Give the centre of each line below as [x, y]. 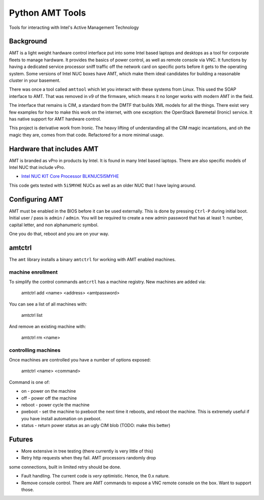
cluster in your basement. [35, 80]
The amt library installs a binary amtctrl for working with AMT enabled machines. [92, 259]
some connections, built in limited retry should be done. [65, 467]
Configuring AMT [36, 199]
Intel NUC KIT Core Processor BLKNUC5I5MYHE [70, 176]
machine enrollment [33, 272]
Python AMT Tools [47, 13]
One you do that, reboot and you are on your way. [59, 234]
